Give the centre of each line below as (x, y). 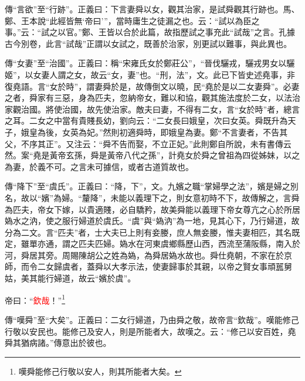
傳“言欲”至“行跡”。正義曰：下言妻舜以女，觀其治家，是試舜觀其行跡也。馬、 (152, 9)
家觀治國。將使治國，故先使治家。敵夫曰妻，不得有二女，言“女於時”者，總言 (152, 109)
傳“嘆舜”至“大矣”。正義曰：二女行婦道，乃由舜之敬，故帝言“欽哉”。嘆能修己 (152, 319)
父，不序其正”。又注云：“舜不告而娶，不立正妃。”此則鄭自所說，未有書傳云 (148, 143)
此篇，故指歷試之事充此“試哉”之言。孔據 (217, 32)
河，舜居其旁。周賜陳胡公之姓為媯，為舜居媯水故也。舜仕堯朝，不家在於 (144, 255)
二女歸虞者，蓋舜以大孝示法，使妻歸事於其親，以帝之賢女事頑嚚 (160, 266)
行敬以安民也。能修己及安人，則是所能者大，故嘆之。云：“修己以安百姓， (146, 331)
